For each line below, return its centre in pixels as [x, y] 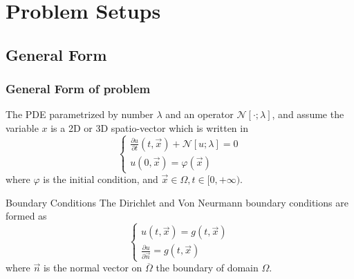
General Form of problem [78, 89]
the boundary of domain [207, 268]
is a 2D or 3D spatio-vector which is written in [149, 127]
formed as [26, 216]
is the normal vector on [93, 268]
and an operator [199, 114]
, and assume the [308, 114]
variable [22, 127]
